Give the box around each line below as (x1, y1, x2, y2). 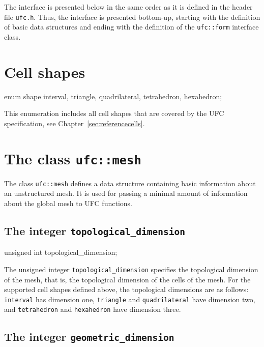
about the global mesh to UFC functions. (4, 197, 132, 208)
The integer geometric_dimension (4, 329, 174, 344)
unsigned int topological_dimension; (4, 247, 118, 257)
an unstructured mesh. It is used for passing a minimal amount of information (4, 188, 248, 198)
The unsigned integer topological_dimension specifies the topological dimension (4, 264, 258, 274)
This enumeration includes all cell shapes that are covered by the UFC (4, 108, 224, 119)
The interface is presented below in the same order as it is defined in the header (4, 2, 253, 12)
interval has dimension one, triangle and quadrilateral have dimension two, (4, 294, 255, 304)
